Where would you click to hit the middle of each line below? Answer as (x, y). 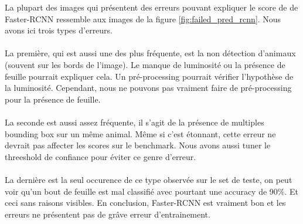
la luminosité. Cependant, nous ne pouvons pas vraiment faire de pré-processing (148, 88)
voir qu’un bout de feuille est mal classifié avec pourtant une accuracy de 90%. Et (152, 191)
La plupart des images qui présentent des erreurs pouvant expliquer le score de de (151, 7)
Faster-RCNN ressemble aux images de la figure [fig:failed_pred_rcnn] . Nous (143, 18)
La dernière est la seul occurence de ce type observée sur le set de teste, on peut (149, 179)
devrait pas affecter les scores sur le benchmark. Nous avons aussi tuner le (138, 145)
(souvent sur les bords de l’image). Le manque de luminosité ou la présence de (145, 64)
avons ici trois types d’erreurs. (59, 30)
